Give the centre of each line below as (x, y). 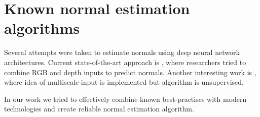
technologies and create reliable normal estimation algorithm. (99, 109)
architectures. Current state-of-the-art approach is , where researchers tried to (125, 62)
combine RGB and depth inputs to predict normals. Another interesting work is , (130, 72)
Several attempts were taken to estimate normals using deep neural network (122, 52)
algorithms (42, 28)
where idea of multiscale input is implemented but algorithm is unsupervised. (124, 82)
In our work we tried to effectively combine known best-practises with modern (125, 99)
